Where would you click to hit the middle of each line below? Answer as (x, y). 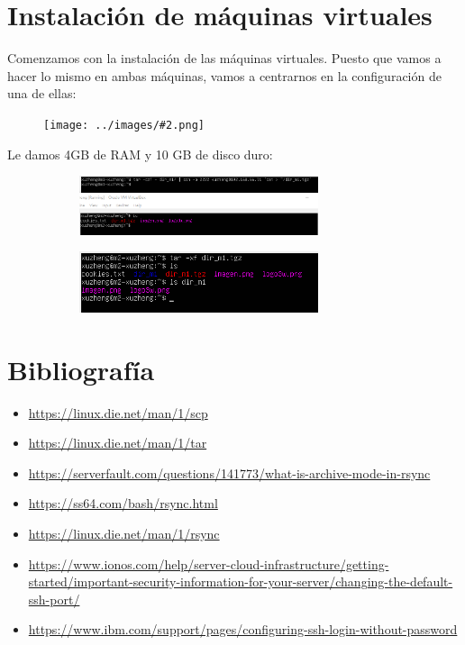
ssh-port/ (54, 599)
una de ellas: (42, 93)
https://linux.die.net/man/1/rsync (124, 534)
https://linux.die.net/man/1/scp (118, 412)
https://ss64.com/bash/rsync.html (123, 503)
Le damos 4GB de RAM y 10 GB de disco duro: (140, 154)
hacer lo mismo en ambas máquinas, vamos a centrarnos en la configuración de (224, 75)
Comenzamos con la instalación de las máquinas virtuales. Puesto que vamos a (224, 58)
